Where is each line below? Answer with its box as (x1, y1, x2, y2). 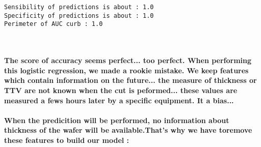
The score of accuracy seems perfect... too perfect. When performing (4, 55, 252, 66)
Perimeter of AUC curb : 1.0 (4, 20, 103, 28)
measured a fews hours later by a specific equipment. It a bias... (4, 95, 234, 105)
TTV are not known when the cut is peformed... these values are (4, 84, 238, 95)
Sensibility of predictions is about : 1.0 (4, 4, 154, 11)
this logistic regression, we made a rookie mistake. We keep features (4, 65, 249, 75)
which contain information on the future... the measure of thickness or (4, 75, 257, 85)
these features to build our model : (4, 134, 129, 145)
